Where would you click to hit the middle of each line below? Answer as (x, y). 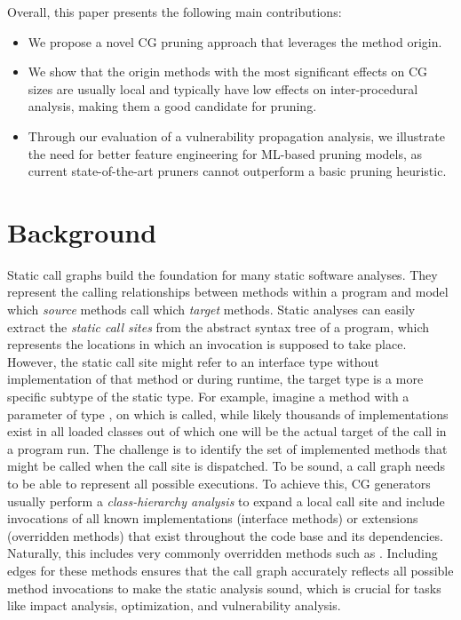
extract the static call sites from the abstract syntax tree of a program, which (219, 326)
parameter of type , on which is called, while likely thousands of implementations (228, 413)
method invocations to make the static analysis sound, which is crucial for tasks (224, 588)
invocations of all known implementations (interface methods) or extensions (213, 518)
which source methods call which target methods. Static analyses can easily (211, 310)
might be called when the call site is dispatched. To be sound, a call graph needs (227, 466)
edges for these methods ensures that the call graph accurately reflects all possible (230, 570)
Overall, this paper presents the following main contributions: (175, 12)
